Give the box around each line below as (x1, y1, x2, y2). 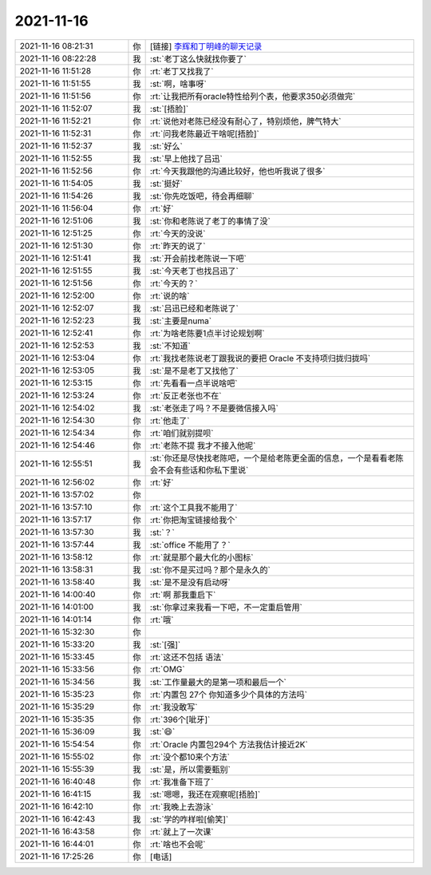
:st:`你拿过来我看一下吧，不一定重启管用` (149, 601, 302, 612)
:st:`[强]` (149, 639, 181, 650)
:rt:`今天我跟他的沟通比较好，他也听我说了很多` (149, 165, 326, 176)
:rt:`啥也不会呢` (149, 838, 206, 849)
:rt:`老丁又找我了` (149, 65, 214, 77)
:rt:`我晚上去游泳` (149, 801, 214, 812)
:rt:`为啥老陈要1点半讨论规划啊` (149, 327, 265, 339)
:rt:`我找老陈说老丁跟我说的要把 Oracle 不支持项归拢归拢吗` (149, 352, 371, 363)
